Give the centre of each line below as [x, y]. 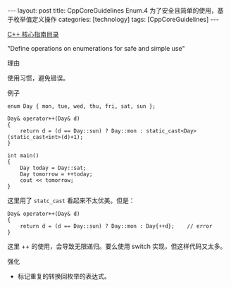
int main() [23, 156]
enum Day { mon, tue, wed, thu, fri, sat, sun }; [82, 106]
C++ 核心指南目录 [33, 34]
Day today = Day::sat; [53, 168]
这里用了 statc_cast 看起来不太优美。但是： [71, 200]
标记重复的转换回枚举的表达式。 [64, 276]
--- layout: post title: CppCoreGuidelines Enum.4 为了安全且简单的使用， [112, 11]
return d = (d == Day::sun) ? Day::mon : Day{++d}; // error [116, 226]
